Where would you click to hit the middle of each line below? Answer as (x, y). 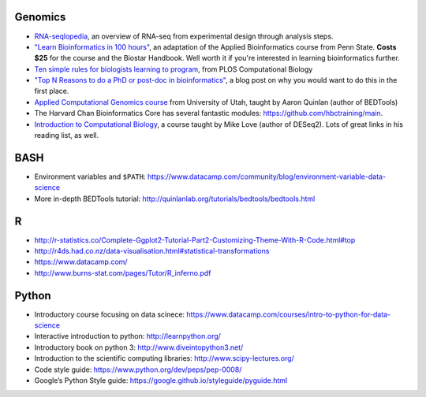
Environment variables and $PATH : (90, 176)
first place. (52, 91)
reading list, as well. (67, 135)
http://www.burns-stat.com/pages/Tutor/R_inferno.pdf (123, 273)
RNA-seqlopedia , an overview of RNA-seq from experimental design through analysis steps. (184, 36)
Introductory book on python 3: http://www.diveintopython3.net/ (139, 347)
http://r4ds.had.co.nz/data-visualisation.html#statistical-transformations (152, 251)
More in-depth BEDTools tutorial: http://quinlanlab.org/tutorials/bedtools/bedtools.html (175, 198)
